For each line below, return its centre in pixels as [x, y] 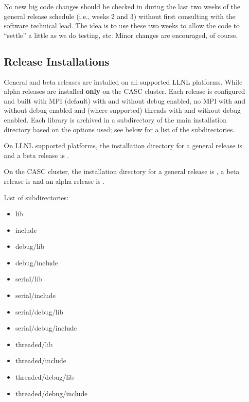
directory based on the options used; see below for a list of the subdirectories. [119, 129]
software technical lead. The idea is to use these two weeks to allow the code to [122, 26]
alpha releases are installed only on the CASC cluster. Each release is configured [124, 91]
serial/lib [29, 279]
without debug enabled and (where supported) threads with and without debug [122, 110]
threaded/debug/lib [44, 377]
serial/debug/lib [39, 311]
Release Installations [57, 61]
